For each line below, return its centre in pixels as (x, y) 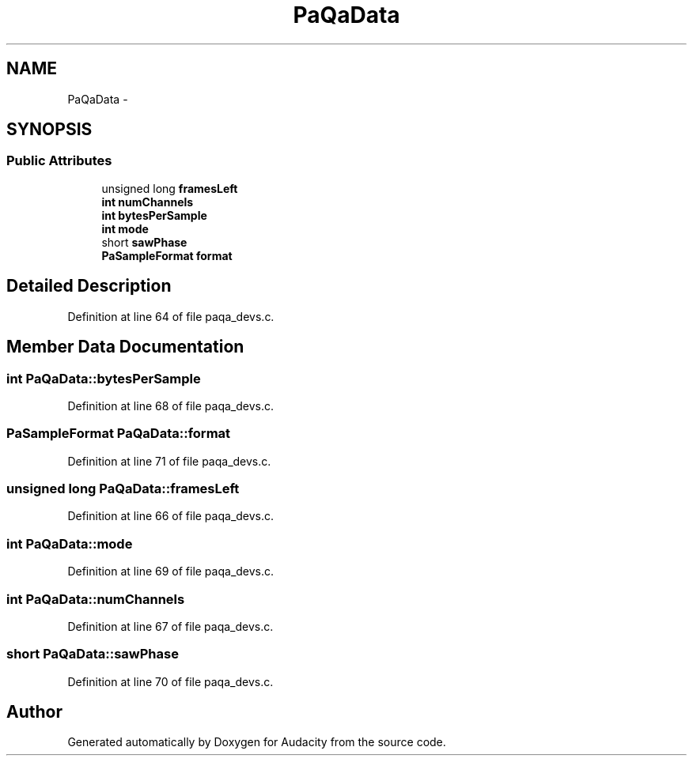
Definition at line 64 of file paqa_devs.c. (171, 316)
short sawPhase (144, 242)
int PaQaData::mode (70, 543)
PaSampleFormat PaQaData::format (119, 434)
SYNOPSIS (49, 130)
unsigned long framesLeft (170, 188)
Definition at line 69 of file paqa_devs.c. (171, 571)
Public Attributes (59, 161)
